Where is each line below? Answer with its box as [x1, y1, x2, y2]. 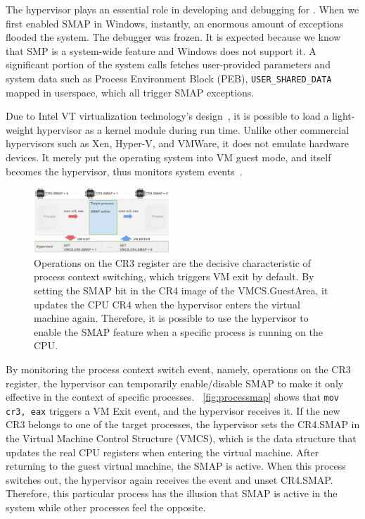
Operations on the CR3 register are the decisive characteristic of [34, 255, 311, 270]
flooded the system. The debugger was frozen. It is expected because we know [6, 30, 341, 44]
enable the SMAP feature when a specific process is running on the [34, 324, 323, 339]
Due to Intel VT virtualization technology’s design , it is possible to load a [6, 108, 329, 123]
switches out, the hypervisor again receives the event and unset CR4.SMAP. [6, 472, 333, 487]
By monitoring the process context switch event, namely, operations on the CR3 [6, 361, 351, 376]
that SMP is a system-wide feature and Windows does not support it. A [6, 43, 316, 58]
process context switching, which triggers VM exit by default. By [34, 269, 314, 284]
